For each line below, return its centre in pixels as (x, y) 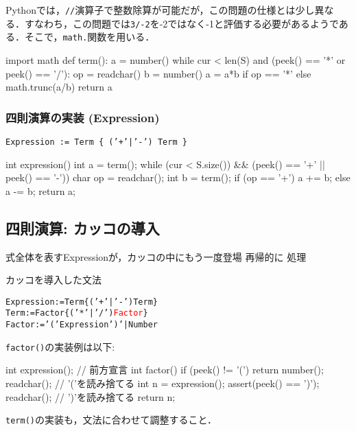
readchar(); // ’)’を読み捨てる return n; (91, 396)
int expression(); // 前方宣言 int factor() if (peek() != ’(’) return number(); (165, 370)
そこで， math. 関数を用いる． (90, 37)
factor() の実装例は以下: (60, 346)
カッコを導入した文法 (54, 280)
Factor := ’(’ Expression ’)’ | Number (82, 325)
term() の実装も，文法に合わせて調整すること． (111, 420)
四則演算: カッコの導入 (83, 228)
